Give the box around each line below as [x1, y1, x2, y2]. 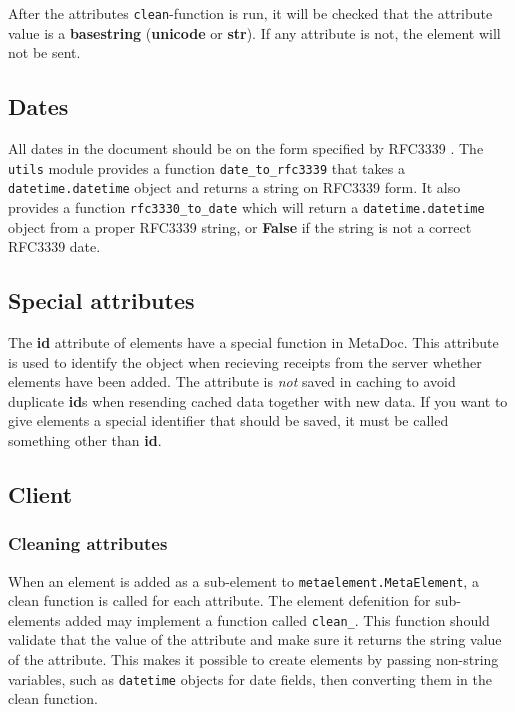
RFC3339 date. [8, 236, 101, 257]
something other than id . [8, 429, 162, 450]
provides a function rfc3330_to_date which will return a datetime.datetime [8, 196, 485, 217]
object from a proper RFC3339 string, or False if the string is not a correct [8, 216, 472, 237]
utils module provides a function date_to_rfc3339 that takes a [8, 157, 405, 178]
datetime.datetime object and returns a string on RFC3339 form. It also [8, 177, 461, 198]
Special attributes [8, 285, 195, 316]
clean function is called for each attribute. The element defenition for [8, 590, 431, 611]
